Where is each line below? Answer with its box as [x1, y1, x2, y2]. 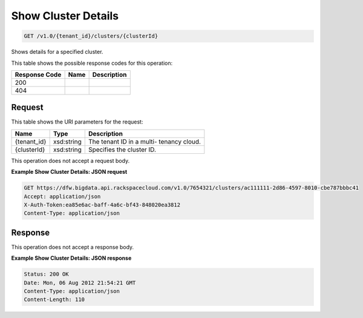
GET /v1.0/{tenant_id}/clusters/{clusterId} [24, 33, 159, 39]
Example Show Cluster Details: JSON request [11, 168, 128, 176]
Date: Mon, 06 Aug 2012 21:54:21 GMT [24, 279, 136, 286]
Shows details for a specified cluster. [11, 48, 103, 56]
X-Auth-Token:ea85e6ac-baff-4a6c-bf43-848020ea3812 [24, 201, 181, 208]
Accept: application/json [24, 193, 101, 200]
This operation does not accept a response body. [11, 243, 134, 251]
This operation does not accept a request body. [11, 157, 130, 164]
